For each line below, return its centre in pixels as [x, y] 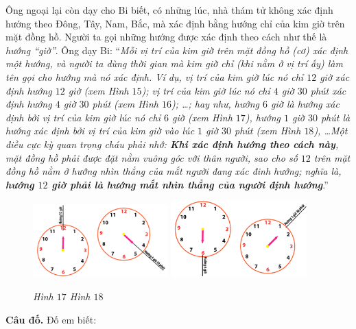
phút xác [328, 90]
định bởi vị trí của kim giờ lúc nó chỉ [83, 117]
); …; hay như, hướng [215, 104]
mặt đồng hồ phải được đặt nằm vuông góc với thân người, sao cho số [152, 157]
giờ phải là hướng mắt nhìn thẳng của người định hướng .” [190, 184]
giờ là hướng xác [305, 104]
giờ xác [335, 76]
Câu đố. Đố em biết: [51, 319]
